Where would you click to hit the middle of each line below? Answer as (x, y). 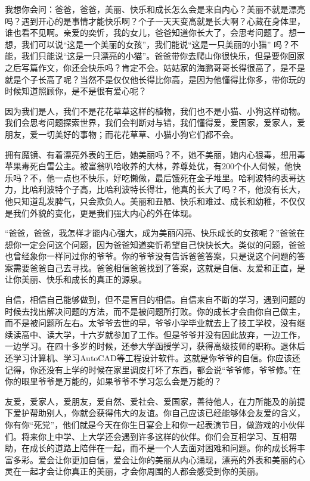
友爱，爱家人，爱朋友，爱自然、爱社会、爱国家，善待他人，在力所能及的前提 (155, 401)
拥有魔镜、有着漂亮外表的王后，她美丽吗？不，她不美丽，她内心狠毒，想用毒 (155, 154)
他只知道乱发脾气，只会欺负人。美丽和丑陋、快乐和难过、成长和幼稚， (142, 201)
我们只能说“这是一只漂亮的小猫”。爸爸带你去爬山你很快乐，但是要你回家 (163, 56)
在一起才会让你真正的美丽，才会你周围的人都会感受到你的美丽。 (138, 471)
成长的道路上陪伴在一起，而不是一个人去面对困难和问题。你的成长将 (163, 448)
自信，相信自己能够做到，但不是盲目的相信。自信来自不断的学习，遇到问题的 (155, 300)
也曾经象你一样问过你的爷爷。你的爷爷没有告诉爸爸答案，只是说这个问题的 (151, 256)
